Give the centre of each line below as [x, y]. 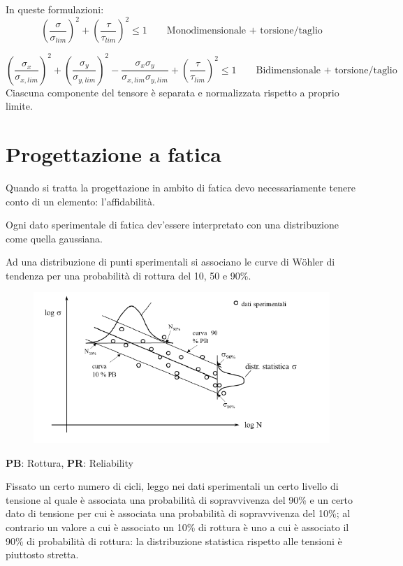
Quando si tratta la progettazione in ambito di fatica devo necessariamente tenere [181, 187]
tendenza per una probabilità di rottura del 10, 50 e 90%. [129, 275]
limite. [19, 106]
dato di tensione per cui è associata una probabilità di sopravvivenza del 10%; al [178, 513]
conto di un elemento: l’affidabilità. [80, 201]
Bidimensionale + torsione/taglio [327, 70]
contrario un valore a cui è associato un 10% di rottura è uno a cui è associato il [177, 527]
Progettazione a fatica [113, 153]
